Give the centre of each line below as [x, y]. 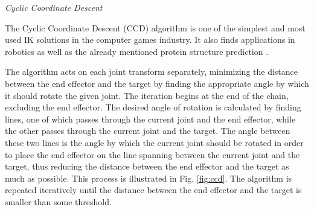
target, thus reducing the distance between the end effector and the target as [147, 166]
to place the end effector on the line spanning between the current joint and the [152, 154]
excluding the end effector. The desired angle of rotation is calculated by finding [153, 107]
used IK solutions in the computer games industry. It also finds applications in [150, 40]
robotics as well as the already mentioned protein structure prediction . [137, 51]
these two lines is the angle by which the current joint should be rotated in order [154, 142]
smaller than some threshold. [58, 201]
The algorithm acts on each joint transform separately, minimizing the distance [152, 72]
